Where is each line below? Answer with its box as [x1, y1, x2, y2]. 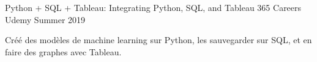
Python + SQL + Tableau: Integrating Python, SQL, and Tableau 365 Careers [5, 1, 302, 13]
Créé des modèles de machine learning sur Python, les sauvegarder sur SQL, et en [5, 33, 312, 46]
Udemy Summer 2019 [5, 13, 86, 26]
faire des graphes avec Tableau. [5, 45, 122, 58]
